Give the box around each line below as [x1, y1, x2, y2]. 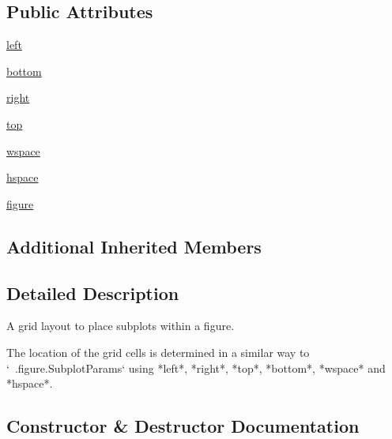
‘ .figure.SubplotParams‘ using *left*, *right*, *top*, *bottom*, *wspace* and [6, 359, 386, 376]
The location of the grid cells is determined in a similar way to [6, 343, 310, 360]
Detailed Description [6, 280, 179, 305]
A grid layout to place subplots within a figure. [6, 317, 235, 334]
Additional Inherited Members [6, 234, 262, 258]
